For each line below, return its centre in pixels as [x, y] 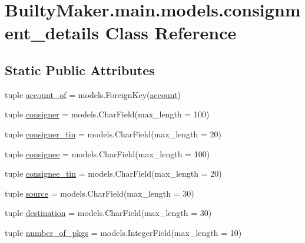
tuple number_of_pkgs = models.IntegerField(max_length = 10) [123, 232]
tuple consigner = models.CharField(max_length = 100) [107, 114]
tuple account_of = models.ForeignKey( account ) [93, 94]
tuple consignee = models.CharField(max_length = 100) [107, 153]
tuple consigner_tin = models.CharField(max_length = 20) [113, 134]
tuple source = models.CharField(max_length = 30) [100, 193]
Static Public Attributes [80, 70]
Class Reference [171, 33]
